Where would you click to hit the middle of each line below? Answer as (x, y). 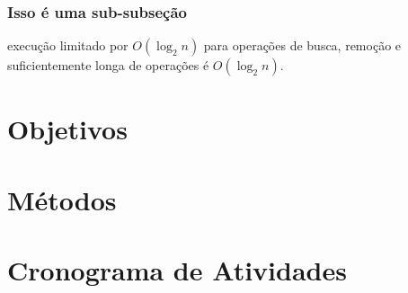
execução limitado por (68, 45)
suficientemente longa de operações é (108, 65)
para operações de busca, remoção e (302, 45)
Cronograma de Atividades (177, 270)
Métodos (62, 199)
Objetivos (67, 129)
